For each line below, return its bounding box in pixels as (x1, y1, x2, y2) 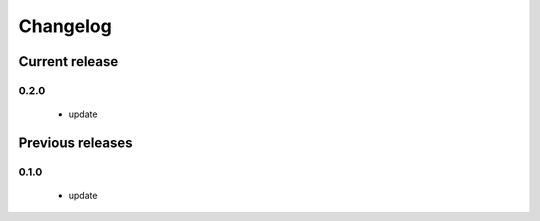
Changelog (18, 15, 112, 37)
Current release (18, 53, 119, 70)
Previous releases (18, 134, 133, 151)
